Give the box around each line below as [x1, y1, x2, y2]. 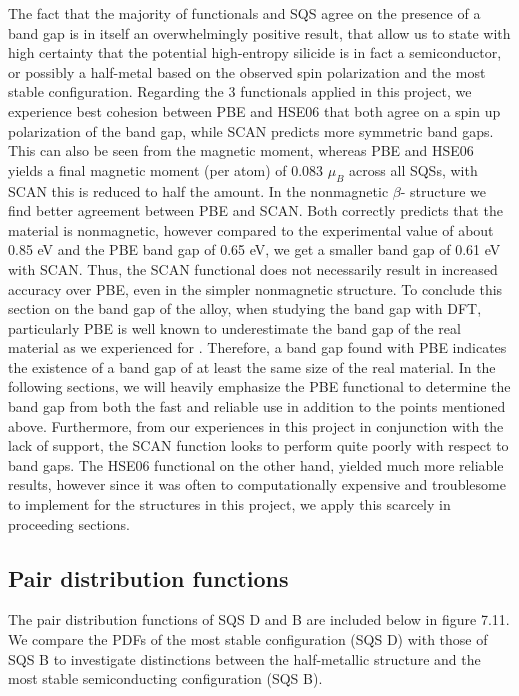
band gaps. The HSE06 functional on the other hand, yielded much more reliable [8, 454, 504, 475]
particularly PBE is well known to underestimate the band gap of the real [8, 317, 461, 338]
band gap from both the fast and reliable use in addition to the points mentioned [8, 396, 506, 417]
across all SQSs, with [349, 159, 478, 180]
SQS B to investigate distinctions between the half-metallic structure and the [8, 648, 481, 669]
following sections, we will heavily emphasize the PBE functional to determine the [8, 376, 511, 397]
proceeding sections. [8, 513, 130, 534]
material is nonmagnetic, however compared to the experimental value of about [8, 219, 494, 240]
